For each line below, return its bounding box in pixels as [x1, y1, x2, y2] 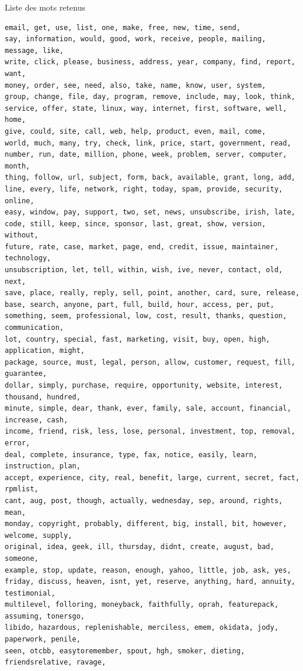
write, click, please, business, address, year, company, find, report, [5, 58, 295, 67]
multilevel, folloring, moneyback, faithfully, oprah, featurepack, [5, 600, 279, 609]
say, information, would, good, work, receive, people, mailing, [5, 35, 266, 44]
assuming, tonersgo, [5, 611, 85, 620]
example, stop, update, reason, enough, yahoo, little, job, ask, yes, [5, 566, 291, 574]
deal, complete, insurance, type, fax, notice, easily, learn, [5, 450, 258, 459]
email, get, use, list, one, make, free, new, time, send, [5, 23, 241, 32]
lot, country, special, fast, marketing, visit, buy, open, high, [5, 335, 271, 343]
